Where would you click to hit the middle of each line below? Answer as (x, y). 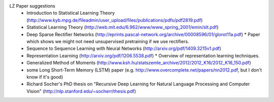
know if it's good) (45, 77)
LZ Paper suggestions (32, 6)
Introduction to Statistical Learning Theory (71, 13)
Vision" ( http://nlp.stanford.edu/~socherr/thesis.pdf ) (81, 91)
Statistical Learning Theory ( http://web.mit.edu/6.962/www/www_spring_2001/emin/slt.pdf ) (123, 27)
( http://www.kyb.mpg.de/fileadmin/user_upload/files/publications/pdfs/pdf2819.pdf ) (115, 20)
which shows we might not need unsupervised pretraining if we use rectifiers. (108, 41)
